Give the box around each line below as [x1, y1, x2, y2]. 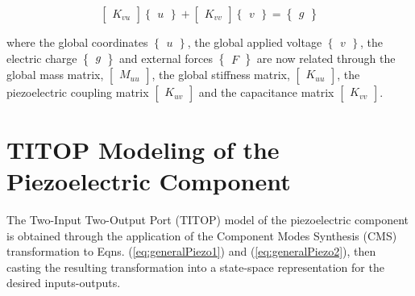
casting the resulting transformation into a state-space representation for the [6, 258, 384, 275]
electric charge [6, 49, 77, 66]
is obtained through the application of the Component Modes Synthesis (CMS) [6, 227, 397, 244]
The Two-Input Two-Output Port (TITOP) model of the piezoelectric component [6, 211, 409, 227]
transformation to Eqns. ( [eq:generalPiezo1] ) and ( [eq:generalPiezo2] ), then [6, 243, 376, 260]
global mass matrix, [6, 65, 104, 82]
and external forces [119, 49, 214, 66]
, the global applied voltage [187, 34, 322, 50]
